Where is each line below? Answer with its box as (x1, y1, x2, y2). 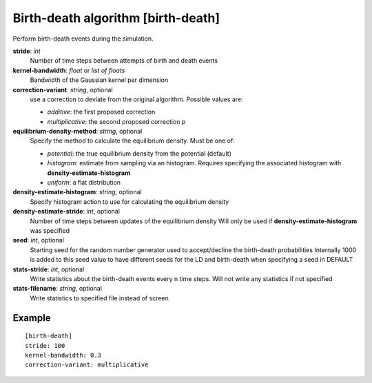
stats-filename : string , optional (12, 284, 103, 293)
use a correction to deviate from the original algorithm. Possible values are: (30, 95, 244, 103)
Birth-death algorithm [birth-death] (12, 10, 220, 25)
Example (12, 312, 51, 324)
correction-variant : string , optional (12, 85, 113, 94)
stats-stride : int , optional (12, 265, 85, 273)
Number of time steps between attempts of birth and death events (30, 56, 218, 65)
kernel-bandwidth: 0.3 (25, 351, 102, 359)
